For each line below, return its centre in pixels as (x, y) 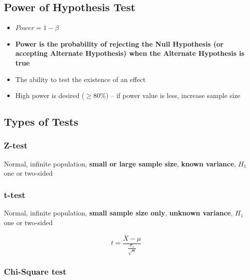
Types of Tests (41, 122)
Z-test (16, 145)
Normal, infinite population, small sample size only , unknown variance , (118, 213)
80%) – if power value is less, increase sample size (167, 95)
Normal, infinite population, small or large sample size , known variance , (120, 163)
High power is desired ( (50, 95)
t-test (15, 194)
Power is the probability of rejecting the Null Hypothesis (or (119, 43)
